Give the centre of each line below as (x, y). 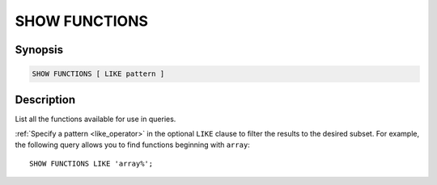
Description (45, 100)
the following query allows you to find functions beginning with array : (132, 145)
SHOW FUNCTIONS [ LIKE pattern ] (98, 74)
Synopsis (39, 50)
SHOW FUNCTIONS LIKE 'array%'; (91, 163)
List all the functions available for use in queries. (95, 119)
